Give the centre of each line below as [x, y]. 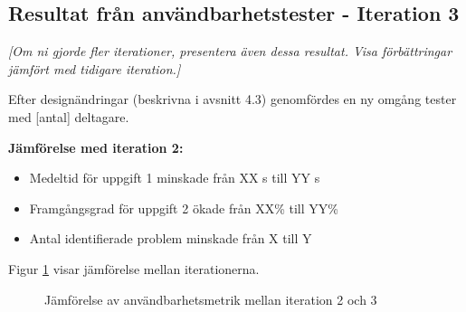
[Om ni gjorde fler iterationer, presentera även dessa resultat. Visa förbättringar [230, 51]
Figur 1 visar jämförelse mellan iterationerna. [134, 268]
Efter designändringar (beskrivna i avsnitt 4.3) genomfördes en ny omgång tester [233, 99]
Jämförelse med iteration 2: [96, 147]
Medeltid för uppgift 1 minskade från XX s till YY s [175, 178]
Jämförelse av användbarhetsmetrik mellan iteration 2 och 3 [211, 299]
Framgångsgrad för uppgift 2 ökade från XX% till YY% [184, 208]
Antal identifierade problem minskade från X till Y [171, 238]
